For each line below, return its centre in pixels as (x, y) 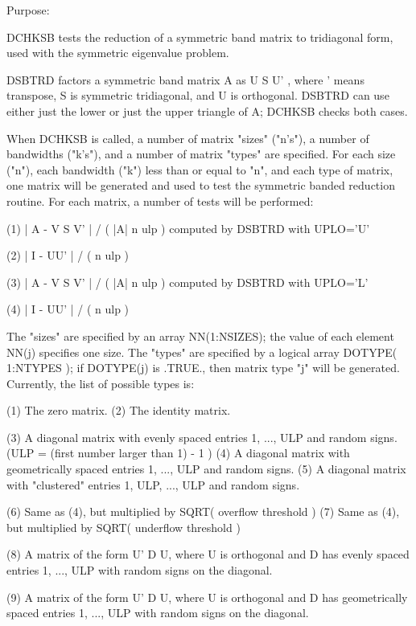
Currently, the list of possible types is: (101, 383)
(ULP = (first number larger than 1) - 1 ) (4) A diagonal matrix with (178, 453)
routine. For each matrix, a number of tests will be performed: (160, 200)
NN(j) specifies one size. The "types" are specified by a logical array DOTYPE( (202, 352)
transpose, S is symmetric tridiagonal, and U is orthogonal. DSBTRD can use (198, 95)
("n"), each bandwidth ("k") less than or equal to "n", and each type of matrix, (200, 169)
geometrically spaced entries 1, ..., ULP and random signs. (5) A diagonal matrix (206, 469)
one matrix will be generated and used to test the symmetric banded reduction (201, 185)
